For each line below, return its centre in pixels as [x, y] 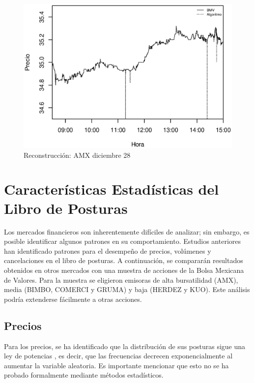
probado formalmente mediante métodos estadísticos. [84, 375]
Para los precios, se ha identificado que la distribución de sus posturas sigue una [125, 346]
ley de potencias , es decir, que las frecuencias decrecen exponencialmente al [118, 356]
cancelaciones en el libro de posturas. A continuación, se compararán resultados [124, 260]
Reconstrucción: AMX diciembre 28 [77, 155]
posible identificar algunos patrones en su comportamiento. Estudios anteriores [123, 241]
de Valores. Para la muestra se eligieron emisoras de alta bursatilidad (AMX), [121, 280]
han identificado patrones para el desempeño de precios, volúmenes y [108, 250]
